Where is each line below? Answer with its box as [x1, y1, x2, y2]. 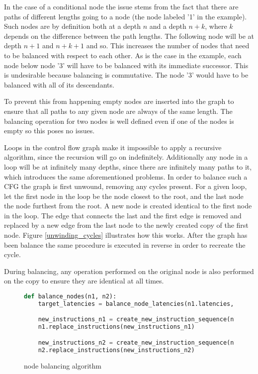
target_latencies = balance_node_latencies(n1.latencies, [38, 300, 234, 307]
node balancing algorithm [24, 360, 102, 371]
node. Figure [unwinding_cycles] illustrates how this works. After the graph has [4, 230, 248, 240]
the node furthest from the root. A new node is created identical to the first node [4, 200, 252, 211]
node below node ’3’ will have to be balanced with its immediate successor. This [4, 60, 249, 70]
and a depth [149, 21, 186, 31]
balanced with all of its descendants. [4, 79, 114, 90]
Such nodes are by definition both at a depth [4, 21, 141, 31]
